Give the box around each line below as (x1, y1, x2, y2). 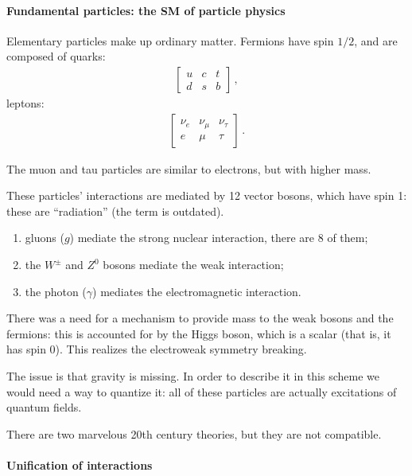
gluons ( (25, 229, 64, 246)
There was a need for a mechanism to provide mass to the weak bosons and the (6, 310, 394, 326)
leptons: (6, 95, 45, 111)
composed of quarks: (6, 48, 106, 64)
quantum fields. (6, 399, 82, 416)
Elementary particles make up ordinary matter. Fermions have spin (6, 32, 334, 49)
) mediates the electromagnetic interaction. (92, 283, 301, 299)
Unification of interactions (6, 456, 153, 473)
